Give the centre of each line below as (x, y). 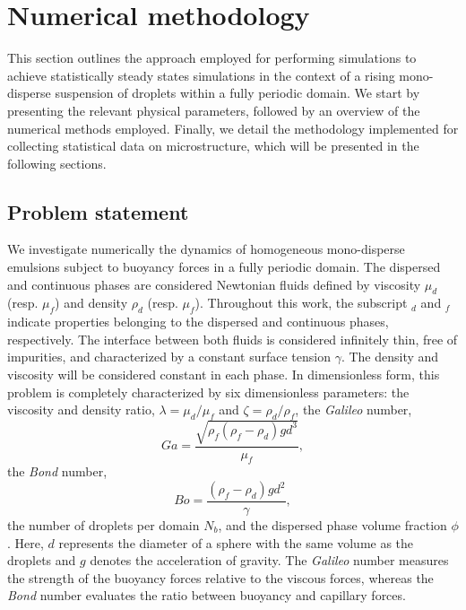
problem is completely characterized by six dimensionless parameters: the (208, 392)
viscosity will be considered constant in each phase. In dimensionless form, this (224, 375)
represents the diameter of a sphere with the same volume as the (236, 542)
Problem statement (98, 211)
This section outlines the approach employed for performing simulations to (212, 58)
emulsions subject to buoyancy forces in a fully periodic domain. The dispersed (224, 267)
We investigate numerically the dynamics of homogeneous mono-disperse (206, 249)
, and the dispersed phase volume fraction (332, 525)
